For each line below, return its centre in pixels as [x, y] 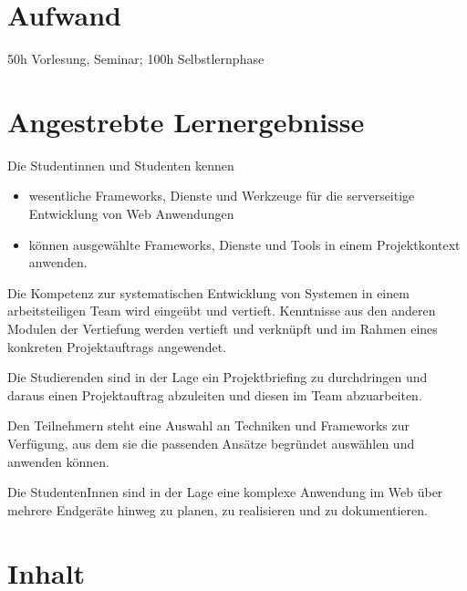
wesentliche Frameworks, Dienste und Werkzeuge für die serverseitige [222, 196]
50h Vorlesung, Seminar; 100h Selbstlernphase [136, 59]
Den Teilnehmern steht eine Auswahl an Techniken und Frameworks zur [208, 425]
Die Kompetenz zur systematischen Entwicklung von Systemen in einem [208, 292]
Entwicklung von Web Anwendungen [131, 214]
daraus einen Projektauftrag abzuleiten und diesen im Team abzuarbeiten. [215, 394]
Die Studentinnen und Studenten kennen [121, 165]
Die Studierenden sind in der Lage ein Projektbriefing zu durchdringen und [218, 377]
